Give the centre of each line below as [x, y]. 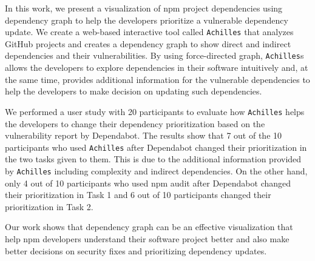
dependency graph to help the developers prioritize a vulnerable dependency [147, 20]
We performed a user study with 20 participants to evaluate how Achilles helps [155, 111]
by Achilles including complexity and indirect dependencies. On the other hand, [156, 170]
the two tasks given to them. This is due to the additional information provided [153, 159]
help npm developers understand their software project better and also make [147, 239]
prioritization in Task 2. [49, 206]
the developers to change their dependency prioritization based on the [135, 123]
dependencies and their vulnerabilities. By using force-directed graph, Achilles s [154, 55]
